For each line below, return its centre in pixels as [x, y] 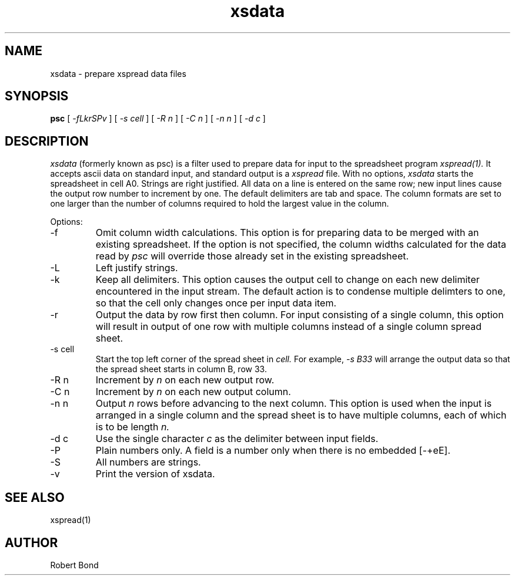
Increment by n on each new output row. [185, 380]
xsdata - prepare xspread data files [118, 73]
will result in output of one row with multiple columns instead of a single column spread [289, 327]
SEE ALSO [35, 497]
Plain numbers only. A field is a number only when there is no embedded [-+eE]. [273, 451]
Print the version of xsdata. [155, 474]
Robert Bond [74, 565]
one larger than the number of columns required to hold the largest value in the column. [220, 204]
